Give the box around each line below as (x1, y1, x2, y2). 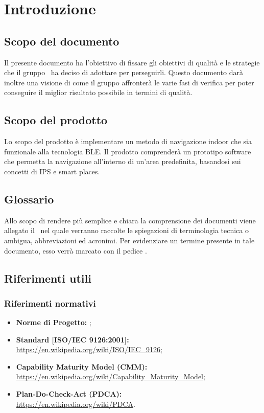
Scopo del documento (4, 33, 119, 49)
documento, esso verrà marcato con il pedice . (4, 245, 147, 256)
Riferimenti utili (4, 270, 91, 286)
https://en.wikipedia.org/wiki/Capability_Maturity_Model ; (16, 371, 205, 382)
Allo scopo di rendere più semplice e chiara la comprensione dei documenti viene (4, 215, 256, 225)
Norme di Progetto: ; (16, 317, 91, 328)
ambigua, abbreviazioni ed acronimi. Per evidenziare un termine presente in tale (4, 235, 255, 245)
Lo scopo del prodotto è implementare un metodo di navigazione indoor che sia (4, 136, 252, 147)
